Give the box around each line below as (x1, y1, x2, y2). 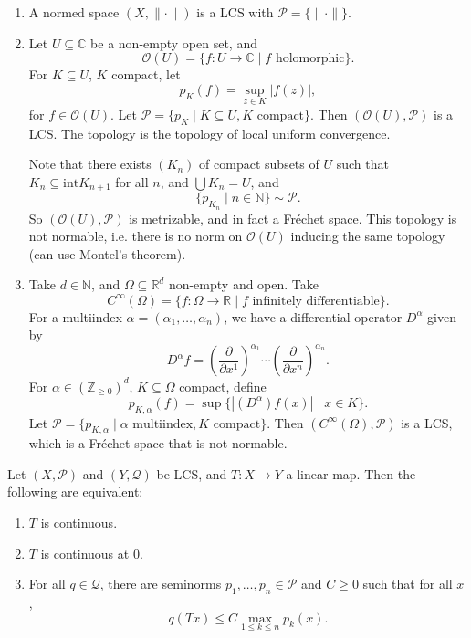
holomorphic (275, 52, 345, 66)
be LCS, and (156, 464, 227, 483)
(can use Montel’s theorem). (28, 244, 186, 263)
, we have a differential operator (224, 307, 403, 326)
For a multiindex (28, 307, 122, 326)
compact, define (179, 376, 267, 395)
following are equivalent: (7, 482, 143, 501)
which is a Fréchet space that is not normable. (28, 434, 288, 453)
